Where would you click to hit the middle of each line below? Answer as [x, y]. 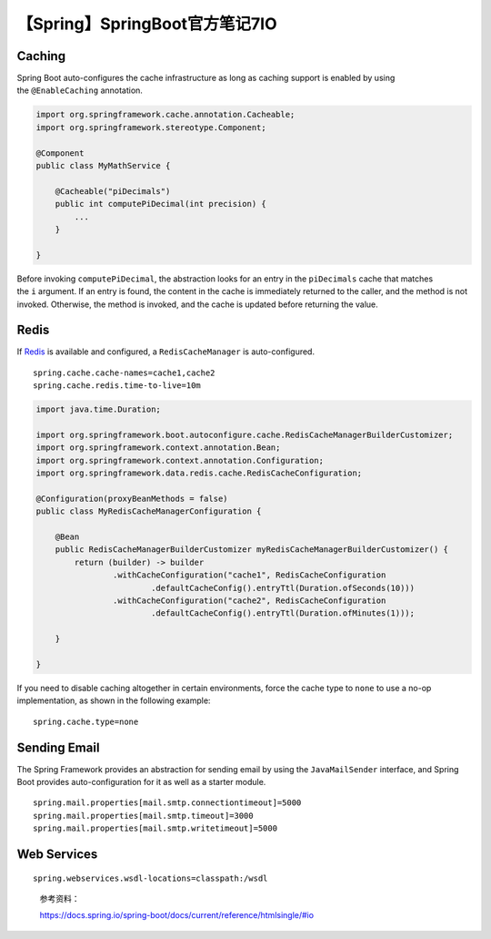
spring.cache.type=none [86, 721]
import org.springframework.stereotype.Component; [151, 127]
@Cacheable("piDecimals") [113, 191]
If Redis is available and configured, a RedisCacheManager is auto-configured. [166, 352]
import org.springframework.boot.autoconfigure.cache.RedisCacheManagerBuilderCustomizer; [245, 434]
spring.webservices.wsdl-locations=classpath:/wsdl [150, 878]
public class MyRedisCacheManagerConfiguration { [149, 511]
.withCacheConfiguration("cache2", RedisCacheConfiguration [249, 601]
